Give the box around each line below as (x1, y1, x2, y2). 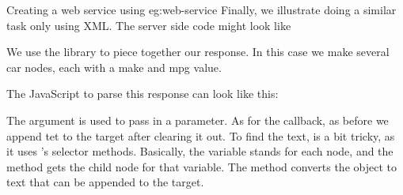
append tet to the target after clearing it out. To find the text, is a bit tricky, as (6, 127, 395, 144)
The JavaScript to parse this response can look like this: (6, 85, 279, 102)
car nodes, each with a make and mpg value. (6, 58, 222, 75)
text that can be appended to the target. (6, 174, 204, 190)
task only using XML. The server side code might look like (6, 17, 291, 33)
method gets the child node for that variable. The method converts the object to (6, 158, 397, 174)
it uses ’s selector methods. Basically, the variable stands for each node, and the (6, 143, 393, 159)
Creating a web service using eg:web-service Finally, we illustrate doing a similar (6, 2, 397, 17)
